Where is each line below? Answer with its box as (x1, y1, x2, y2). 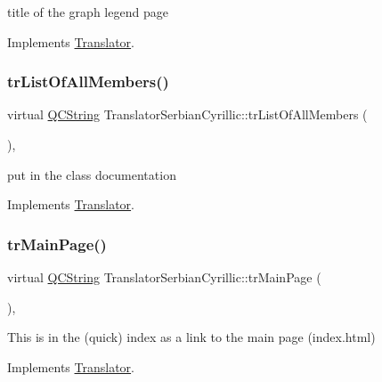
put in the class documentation (7, 165, 176, 183)
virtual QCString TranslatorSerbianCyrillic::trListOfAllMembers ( (7, 105, 368, 124)
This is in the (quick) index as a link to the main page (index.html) (7, 328, 376, 346)
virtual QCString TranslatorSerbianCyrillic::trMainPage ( (7, 268, 321, 286)
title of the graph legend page (7, 3, 168, 20)
